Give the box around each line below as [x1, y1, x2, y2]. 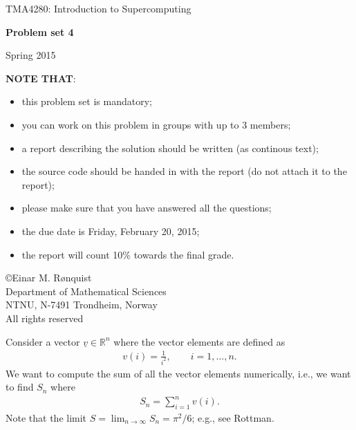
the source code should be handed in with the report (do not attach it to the [21, 164, 347, 178]
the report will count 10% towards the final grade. [21, 247, 234, 261]
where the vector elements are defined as [113, 334, 285, 348]
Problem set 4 [6, 24, 74, 39]
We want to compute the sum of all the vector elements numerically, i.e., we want [6, 366, 351, 380]
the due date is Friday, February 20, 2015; [21, 223, 200, 238]
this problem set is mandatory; [21, 94, 152, 109]
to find [6, 380, 34, 394]
